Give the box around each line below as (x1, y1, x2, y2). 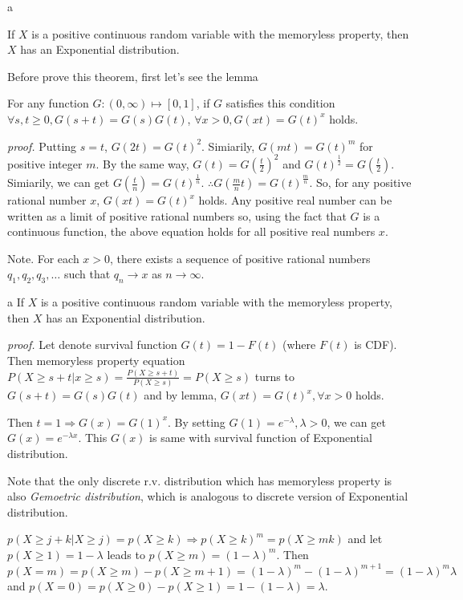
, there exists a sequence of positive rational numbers (110, 249, 371, 266)
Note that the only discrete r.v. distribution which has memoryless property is (7, 472, 392, 489)
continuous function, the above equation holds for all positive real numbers (7, 223, 376, 240)
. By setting (168, 413, 225, 430)
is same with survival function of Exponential (149, 429, 372, 446)
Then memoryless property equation (7, 351, 185, 368)
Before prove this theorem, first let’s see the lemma (7, 67, 258, 84)
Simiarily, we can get (7, 174, 110, 191)
